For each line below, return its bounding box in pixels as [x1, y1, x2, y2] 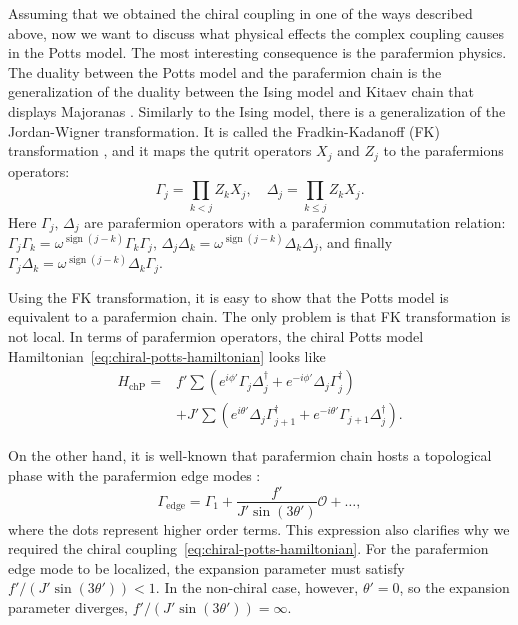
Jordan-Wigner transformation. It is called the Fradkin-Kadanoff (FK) [8, 120, 440, 141]
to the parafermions [383, 140, 504, 161]
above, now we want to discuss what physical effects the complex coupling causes [8, 22, 504, 43]
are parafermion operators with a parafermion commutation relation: [84, 211, 506, 232]
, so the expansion [399, 577, 510, 598]
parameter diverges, [8, 596, 128, 617]
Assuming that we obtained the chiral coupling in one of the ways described [8, 3, 473, 23]
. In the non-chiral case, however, [155, 577, 359, 598]
